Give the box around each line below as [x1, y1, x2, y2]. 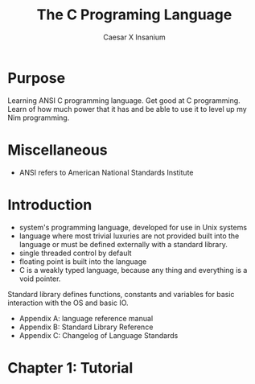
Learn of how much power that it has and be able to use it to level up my [7, 104, 247, 114]
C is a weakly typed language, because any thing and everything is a [19, 265, 248, 275]
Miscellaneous [7, 141, 108, 159]
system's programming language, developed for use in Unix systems [19, 222, 247, 232]
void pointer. [19, 274, 61, 283]
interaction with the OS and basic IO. [7, 298, 130, 308]
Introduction [7, 196, 93, 214]
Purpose [7, 68, 66, 87]
